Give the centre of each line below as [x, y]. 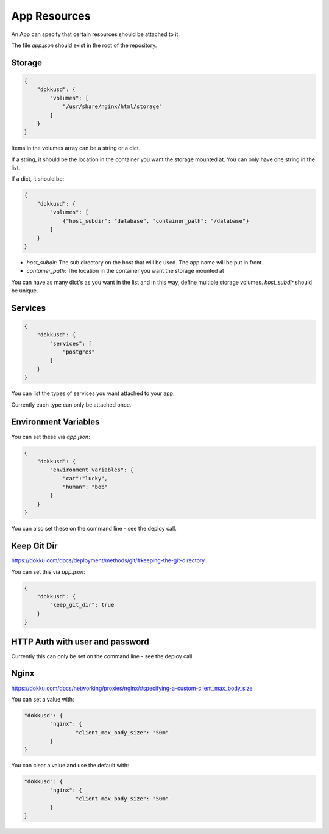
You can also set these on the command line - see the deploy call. [94, 529]
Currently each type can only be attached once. [71, 404]
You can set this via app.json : [48, 571]
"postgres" [79, 352]
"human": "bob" [85, 487]
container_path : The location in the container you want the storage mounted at [126, 271]
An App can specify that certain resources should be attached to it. [95, 34]
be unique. [25, 291]
